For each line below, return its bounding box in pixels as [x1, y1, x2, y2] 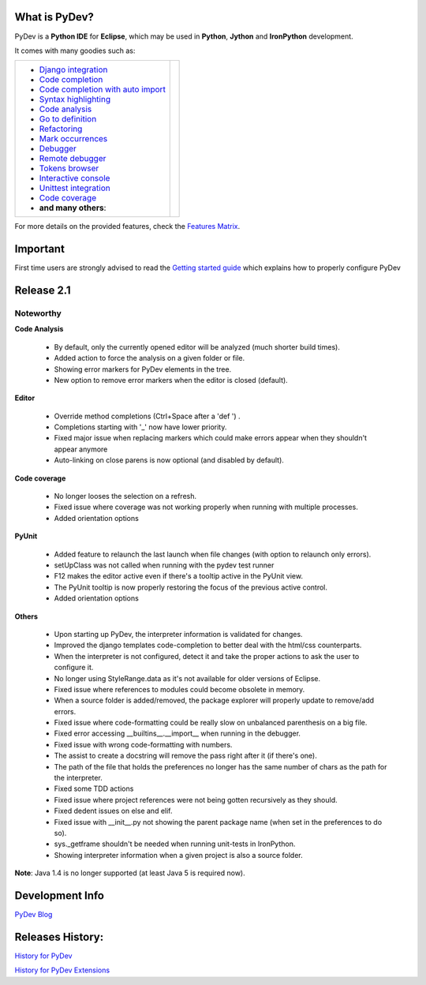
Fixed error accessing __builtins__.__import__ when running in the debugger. [54, 728, 301, 738]
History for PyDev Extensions [14, 965, 110, 975]
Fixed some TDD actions [54, 784, 134, 793]
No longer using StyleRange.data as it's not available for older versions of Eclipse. [54, 673, 321, 683]
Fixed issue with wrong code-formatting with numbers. [54, 740, 233, 749]
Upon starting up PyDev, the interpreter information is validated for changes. [54, 629, 303, 639]
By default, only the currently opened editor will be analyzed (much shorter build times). [54, 342, 341, 351]
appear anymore [54, 444, 108, 454]
